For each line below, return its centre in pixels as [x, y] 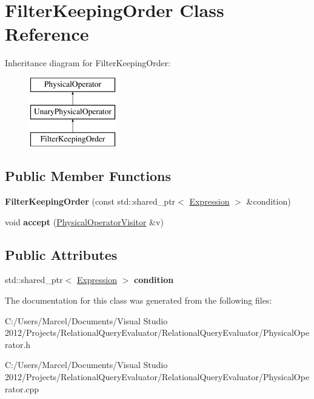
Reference [47, 34]
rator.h [18, 344]
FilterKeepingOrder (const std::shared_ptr [90, 201]
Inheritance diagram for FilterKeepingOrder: [88, 63]
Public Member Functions [88, 176]
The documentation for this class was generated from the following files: [139, 300]
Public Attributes [61, 254]
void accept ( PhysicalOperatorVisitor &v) [84, 221]
